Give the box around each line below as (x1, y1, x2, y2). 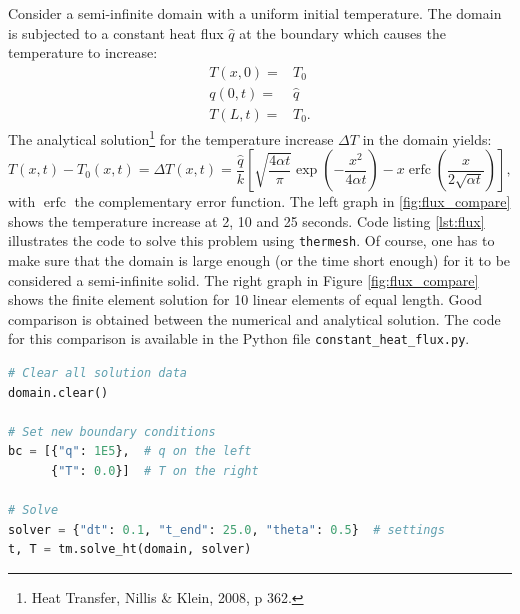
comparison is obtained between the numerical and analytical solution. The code (8, 308, 501, 329)
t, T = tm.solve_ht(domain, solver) (8, 542, 252, 557)
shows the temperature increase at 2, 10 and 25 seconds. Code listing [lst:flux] (8, 210, 485, 231)
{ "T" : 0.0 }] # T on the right (50, 463, 259, 478)
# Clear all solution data (8, 366, 187, 380)
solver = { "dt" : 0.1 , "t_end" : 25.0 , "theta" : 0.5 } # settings (8, 522, 445, 537)
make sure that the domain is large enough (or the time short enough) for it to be (8, 249, 511, 270)
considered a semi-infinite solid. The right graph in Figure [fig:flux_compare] (8, 269, 479, 290)
